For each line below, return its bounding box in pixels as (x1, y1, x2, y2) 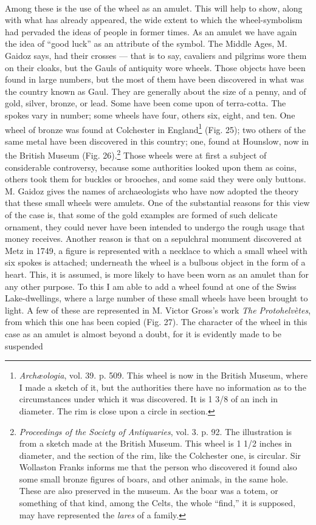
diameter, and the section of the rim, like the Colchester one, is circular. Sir (19, 448, 301, 461)
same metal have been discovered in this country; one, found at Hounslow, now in (5, 134, 309, 147)
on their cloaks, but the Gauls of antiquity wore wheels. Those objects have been (5, 61, 306, 74)
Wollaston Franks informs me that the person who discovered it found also (19, 461, 297, 473)
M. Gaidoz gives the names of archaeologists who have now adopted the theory (5, 184, 299, 197)
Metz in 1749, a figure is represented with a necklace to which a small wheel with (5, 244, 307, 256)
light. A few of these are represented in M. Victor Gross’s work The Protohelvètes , (5, 303, 311, 316)
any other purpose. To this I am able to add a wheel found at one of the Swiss (5, 280, 297, 292)
